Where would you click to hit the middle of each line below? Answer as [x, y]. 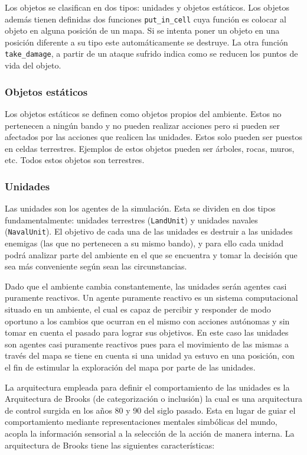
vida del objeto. [33, 65]
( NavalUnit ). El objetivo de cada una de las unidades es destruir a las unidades [149, 231]
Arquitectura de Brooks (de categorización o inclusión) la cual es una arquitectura [153, 399]
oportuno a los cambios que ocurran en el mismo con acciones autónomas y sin [147, 321]
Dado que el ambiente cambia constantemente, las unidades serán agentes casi [146, 286]
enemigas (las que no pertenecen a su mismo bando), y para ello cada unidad [144, 243]
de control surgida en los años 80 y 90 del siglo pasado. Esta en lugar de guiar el [150, 410]
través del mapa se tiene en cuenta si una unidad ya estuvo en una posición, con [150, 355]
